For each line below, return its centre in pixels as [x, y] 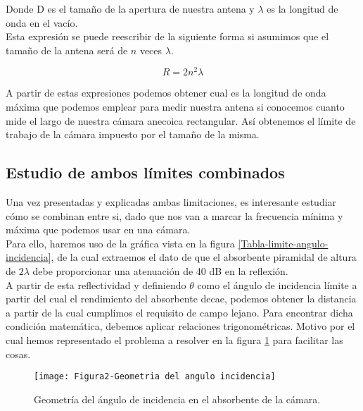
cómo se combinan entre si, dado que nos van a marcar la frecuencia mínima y [174, 215]
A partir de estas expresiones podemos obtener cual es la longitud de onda [166, 93]
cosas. [18, 354]
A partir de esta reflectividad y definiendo [96, 284]
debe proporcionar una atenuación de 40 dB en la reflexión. [160, 271]
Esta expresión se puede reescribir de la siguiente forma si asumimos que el [167, 36]
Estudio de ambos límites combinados [145, 172]
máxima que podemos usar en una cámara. [98, 229]
